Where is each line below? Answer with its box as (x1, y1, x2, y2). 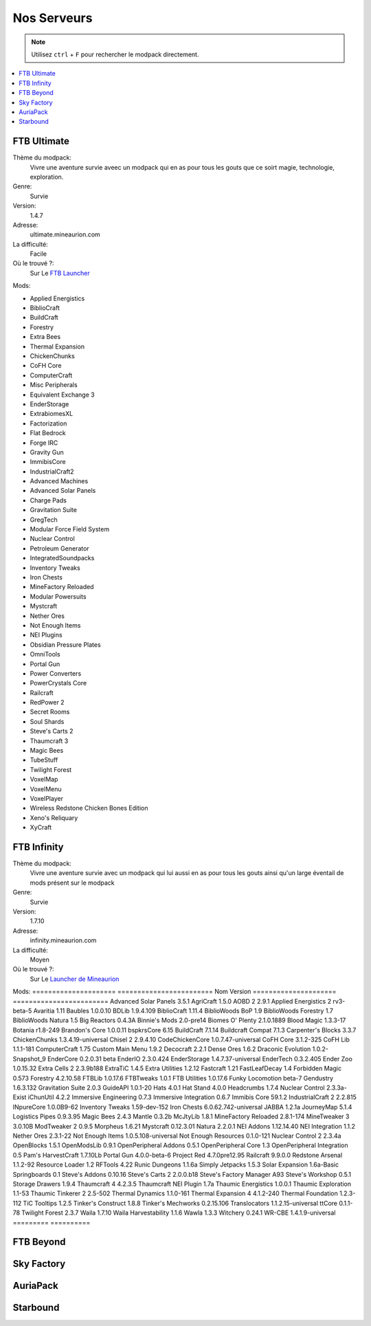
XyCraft (30, 824, 52, 832)
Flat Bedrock (30, 429, 67, 437)
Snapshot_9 (12, 1054, 46, 1063)
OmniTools (30, 650, 61, 659)
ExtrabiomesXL (30, 410, 74, 418)
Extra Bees (30, 333, 61, 341)
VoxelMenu (30, 784, 62, 793)
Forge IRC (30, 439, 58, 447)
